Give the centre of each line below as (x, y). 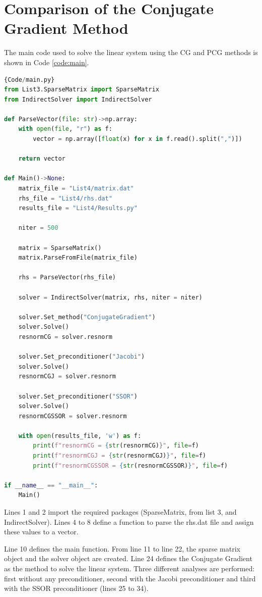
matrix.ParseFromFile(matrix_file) (78, 258)
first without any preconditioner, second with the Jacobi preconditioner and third (130, 578)
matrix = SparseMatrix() (60, 248)
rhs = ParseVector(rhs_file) (67, 278)
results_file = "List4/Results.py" (78, 208)
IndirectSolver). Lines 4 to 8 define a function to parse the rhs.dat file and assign (129, 521)
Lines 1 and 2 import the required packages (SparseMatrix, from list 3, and (120, 512)
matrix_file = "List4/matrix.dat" (76, 189)
